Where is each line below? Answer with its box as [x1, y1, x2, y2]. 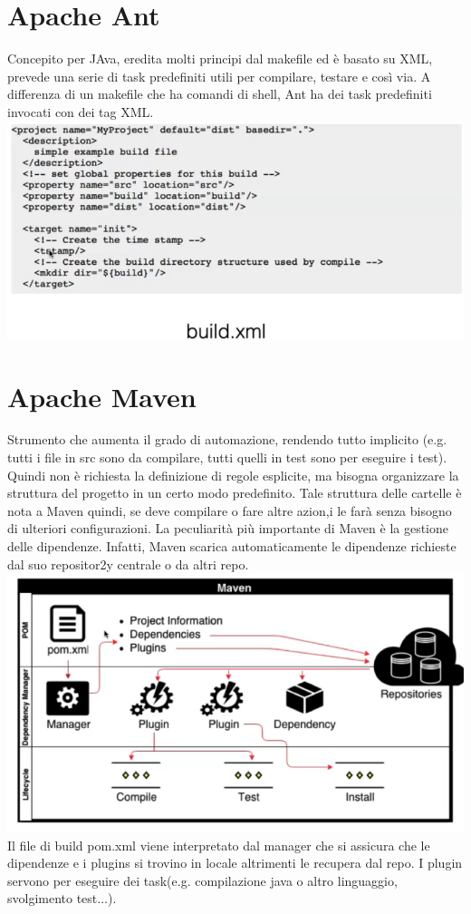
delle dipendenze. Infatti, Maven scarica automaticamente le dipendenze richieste [7, 537, 457, 556]
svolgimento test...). [7, 889, 117, 908]
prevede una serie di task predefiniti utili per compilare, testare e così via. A [7, 66, 431, 85]
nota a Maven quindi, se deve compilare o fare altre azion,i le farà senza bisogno [7, 501, 452, 520]
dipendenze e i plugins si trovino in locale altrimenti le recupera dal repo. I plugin [7, 853, 463, 872]
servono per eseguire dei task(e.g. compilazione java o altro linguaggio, [7, 870, 398, 890]
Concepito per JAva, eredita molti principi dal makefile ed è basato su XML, [7, 49, 433, 68]
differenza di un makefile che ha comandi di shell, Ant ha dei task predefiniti [7, 84, 432, 103]
